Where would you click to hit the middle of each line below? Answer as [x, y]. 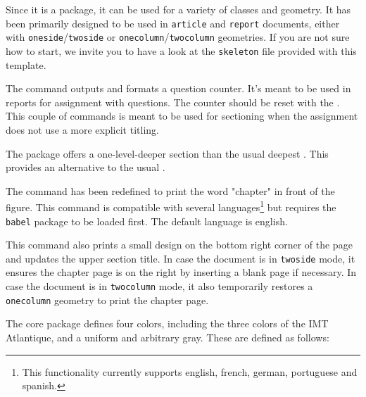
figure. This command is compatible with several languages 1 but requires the [171, 206]
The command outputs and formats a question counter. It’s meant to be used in [178, 88]
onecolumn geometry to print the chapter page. [107, 300]
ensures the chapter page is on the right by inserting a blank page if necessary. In [181, 272]
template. [26, 64]
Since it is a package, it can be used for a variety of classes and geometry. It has [178, 9]
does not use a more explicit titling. [82, 129]
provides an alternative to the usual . [86, 167]
